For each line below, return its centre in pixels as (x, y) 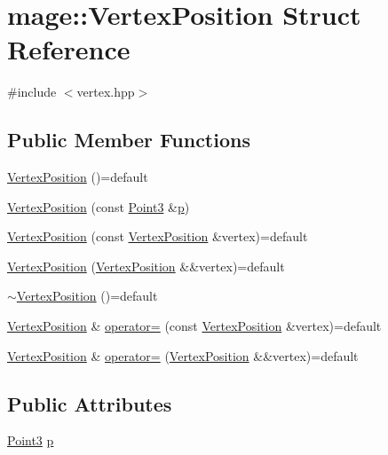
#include (32, 92)
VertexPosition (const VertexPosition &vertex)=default (158, 236)
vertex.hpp (106, 92)
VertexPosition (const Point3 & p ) (99, 206)
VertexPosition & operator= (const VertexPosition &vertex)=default (194, 326)
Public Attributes (90, 403)
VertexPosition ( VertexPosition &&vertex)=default (146, 266)
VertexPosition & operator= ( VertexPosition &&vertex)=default (183, 355)
